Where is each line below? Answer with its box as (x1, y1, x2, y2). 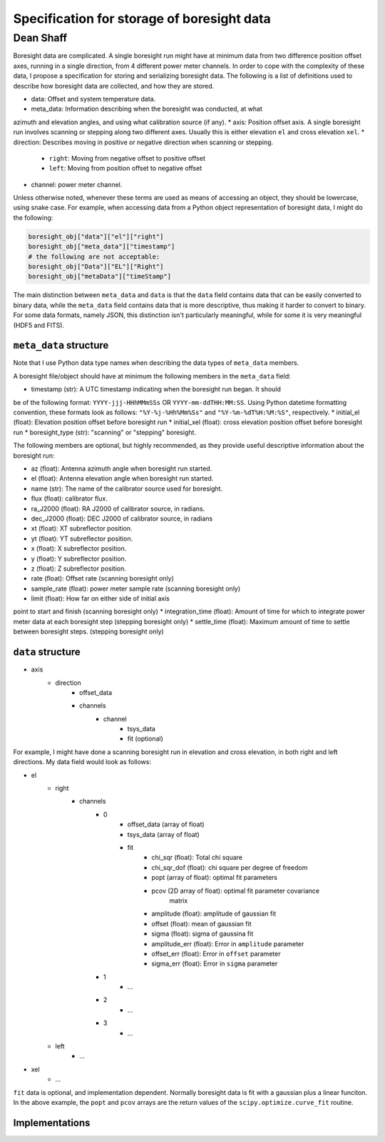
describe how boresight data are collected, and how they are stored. (13, 81, 215, 90)
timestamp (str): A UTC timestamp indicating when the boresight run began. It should (31, 385, 282, 394)
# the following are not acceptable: (28, 252, 160, 261)
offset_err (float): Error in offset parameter (151, 949, 281, 958)
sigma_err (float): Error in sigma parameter (151, 959, 278, 968)
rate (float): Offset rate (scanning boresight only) (31, 574, 175, 583)
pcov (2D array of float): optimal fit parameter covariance (151, 886, 320, 895)
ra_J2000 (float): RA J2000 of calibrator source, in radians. (31, 504, 205, 513)
